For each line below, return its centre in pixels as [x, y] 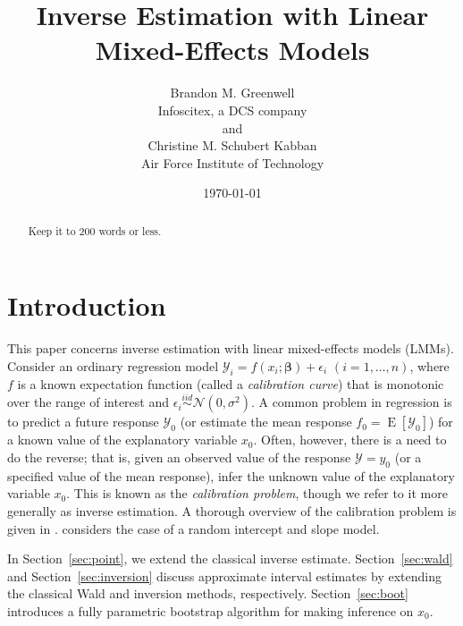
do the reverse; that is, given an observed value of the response [179, 457]
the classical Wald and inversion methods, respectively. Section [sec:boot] [208, 593]
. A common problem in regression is [351, 402]
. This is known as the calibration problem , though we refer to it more [257, 493]
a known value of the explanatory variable [122, 440]
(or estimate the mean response [266, 422]
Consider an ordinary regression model [113, 365]
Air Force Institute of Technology [232, 162]
